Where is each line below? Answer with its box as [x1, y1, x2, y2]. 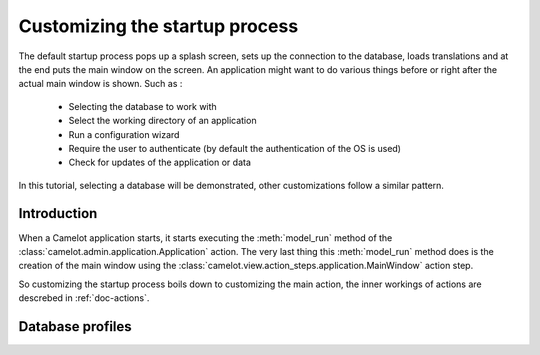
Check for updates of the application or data [68, 156, 252, 169]
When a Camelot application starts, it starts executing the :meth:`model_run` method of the [18, 231, 393, 244]
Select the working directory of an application [68, 115, 257, 127]
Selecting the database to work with [68, 100, 217, 112]
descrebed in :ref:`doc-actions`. [18, 292, 150, 304]
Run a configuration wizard [68, 128, 180, 140]
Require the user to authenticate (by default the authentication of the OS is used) [68, 142, 402, 154]
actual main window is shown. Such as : [18, 78, 183, 90]
